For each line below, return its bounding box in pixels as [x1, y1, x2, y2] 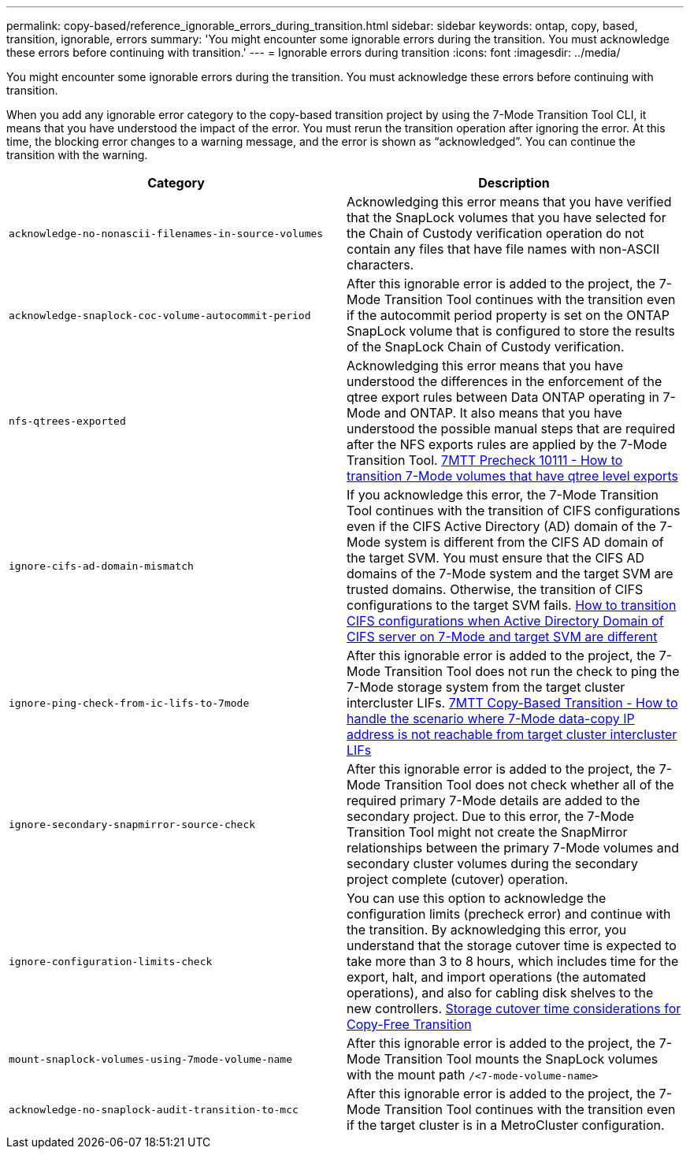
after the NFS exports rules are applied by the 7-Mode [347, 436, 667, 452]
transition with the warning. [6, 148, 148, 162]
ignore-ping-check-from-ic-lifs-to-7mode [9, 696, 250, 709]
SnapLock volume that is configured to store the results [347, 323, 675, 339]
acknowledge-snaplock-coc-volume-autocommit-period [9, 309, 311, 321]
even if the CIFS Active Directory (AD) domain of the [347, 518, 656, 534]
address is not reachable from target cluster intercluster [347, 726, 677, 742]
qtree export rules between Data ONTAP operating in [347, 389, 659, 405]
